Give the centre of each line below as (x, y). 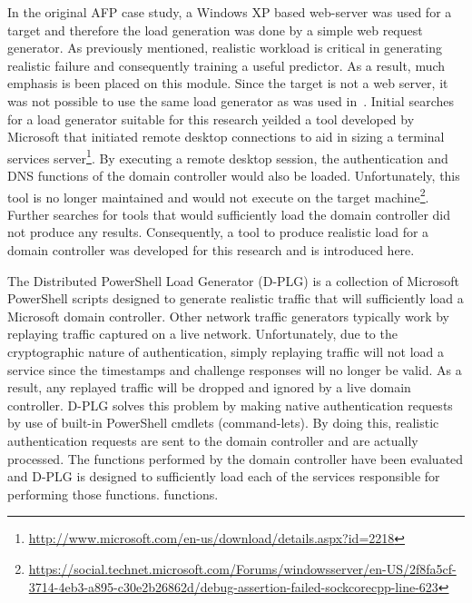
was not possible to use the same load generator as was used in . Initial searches (231, 100)
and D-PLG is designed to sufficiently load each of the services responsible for (224, 476)
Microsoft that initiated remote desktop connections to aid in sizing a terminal (226, 137)
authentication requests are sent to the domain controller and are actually (213, 440)
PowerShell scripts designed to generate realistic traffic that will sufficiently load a (236, 298)
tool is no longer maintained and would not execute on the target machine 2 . (218, 195)
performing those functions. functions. (113, 494)
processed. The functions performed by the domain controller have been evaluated (236, 458)
